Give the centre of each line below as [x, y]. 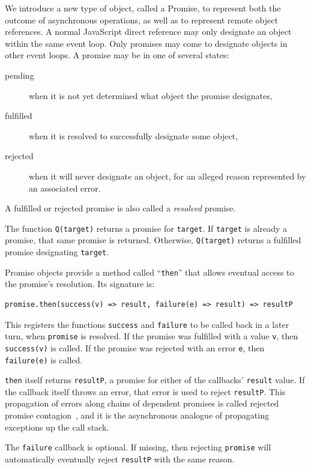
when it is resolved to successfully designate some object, [134, 135]
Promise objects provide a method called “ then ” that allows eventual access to [149, 272]
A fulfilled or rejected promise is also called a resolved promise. [120, 208]
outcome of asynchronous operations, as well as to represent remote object [141, 20]
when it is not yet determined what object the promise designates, [151, 95]
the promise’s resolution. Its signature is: [80, 284]
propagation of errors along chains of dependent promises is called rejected [142, 403]
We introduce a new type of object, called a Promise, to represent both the [143, 8]
